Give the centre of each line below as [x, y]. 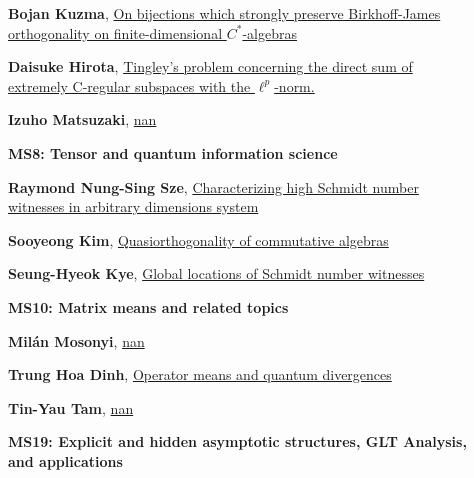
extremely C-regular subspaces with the [129, 85]
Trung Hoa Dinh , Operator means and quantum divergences [200, 374]
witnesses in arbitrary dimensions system [133, 206]
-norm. [294, 85]
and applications [65, 460]
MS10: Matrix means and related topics [148, 306]
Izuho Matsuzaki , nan [82, 119]
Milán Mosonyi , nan [76, 340]
